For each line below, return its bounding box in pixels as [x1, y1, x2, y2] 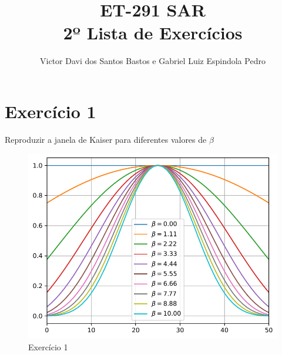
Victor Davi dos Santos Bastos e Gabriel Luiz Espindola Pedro [40, 55, 266, 67]
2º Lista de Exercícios [63, 21, 243, 45]
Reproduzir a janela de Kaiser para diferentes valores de [5, 133, 207, 145]
